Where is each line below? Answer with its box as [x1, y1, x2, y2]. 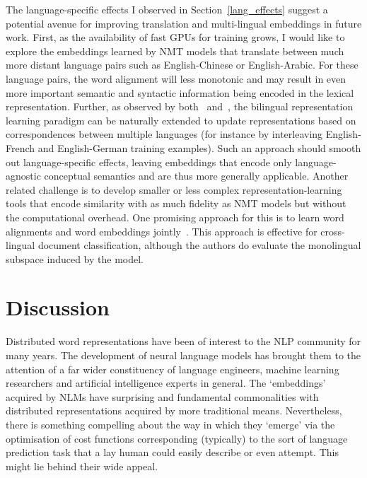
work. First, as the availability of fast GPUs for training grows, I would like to [6, 30, 345, 45]
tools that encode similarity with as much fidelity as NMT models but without [6, 196, 346, 211]
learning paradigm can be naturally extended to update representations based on [6, 112, 356, 127]
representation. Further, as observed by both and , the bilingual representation [6, 99, 354, 114]
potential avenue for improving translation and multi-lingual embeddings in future [6, 16, 362, 30]
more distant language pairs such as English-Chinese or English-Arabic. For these [6, 57, 359, 72]
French [6, 140, 35, 155]
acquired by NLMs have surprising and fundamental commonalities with [6, 389, 319, 404]
